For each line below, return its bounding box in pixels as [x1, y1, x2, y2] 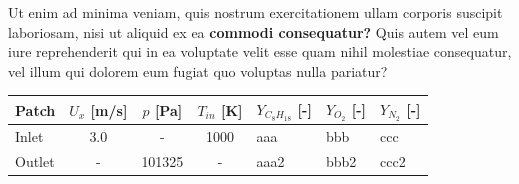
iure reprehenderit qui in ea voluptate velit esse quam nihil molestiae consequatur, [8, 41, 512, 62]
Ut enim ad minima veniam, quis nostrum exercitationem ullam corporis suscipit [8, 2, 503, 22]
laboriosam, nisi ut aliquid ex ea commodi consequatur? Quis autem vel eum [8, 21, 499, 42]
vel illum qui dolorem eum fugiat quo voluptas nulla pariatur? [8, 60, 388, 81]
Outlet [15, 150, 55, 171]
